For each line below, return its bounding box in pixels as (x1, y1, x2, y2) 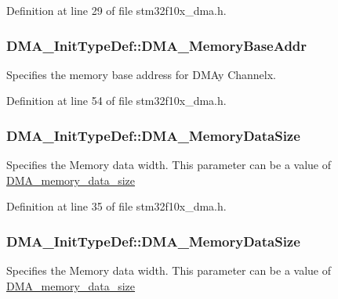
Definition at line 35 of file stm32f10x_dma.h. (6, 198, 227, 214)
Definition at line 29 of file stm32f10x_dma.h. (6, 2, 227, 18)
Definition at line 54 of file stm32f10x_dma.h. (6, 92, 227, 109)
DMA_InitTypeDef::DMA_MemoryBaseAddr (6, 35, 307, 55)
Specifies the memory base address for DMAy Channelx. (6, 66, 277, 82)
